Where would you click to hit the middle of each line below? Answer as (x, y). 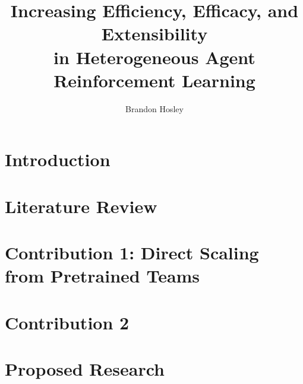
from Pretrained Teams (102, 276)
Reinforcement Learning (154, 80)
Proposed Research (85, 368)
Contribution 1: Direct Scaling (132, 253)
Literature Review (81, 206)
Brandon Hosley (154, 108)
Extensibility (154, 34)
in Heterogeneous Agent (154, 57)
